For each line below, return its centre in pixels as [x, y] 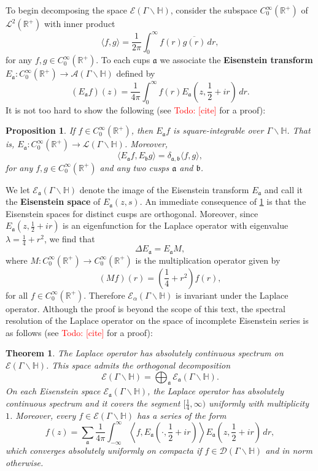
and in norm [289, 450]
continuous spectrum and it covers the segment [93, 403]
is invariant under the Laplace [232, 295]
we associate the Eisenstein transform [236, 60]
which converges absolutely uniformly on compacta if [104, 450]
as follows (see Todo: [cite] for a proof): [79, 332]
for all [17, 295]
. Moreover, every [43, 415]
